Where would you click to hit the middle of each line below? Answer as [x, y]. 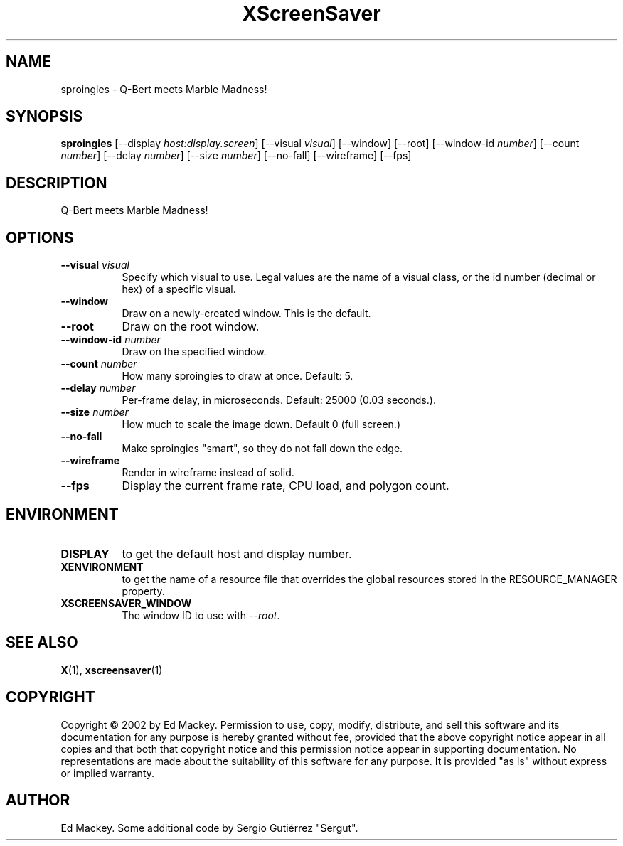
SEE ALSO [42, 643]
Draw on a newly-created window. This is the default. [246, 314]
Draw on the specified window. [194, 352]
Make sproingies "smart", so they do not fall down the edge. [262, 449]
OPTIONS [40, 237]
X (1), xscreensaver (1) [112, 670]
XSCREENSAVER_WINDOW [126, 603]
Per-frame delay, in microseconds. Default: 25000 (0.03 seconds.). [279, 400]
